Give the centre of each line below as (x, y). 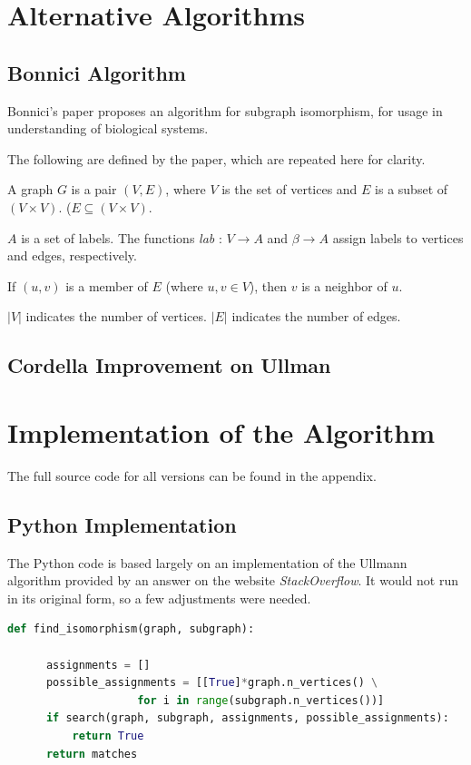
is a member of (107, 285)
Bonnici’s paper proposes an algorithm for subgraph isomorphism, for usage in (225, 110)
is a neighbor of (344, 285)
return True (108, 736)
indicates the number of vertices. (116, 316)
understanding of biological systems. (108, 128)
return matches (92, 754)
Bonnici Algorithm (97, 72)
